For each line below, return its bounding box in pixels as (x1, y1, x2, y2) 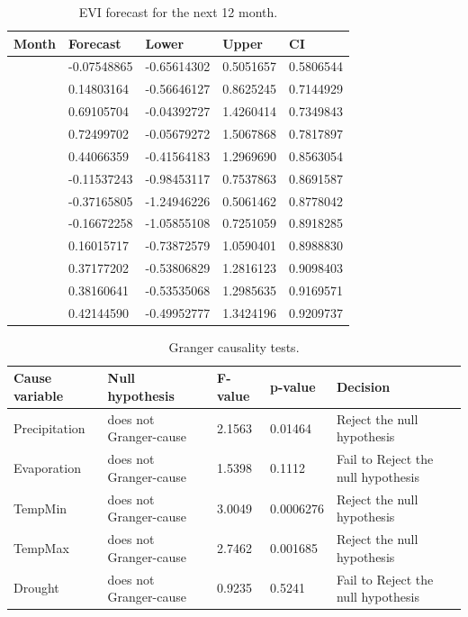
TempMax (13, 538, 69, 557)
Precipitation (13, 418, 85, 437)
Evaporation (13, 458, 81, 477)
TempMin (13, 498, 67, 517)
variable (13, 386, 64, 404)
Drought (13, 578, 59, 597)
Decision (336, 377, 391, 396)
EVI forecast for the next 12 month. (78, 3, 278, 21)
